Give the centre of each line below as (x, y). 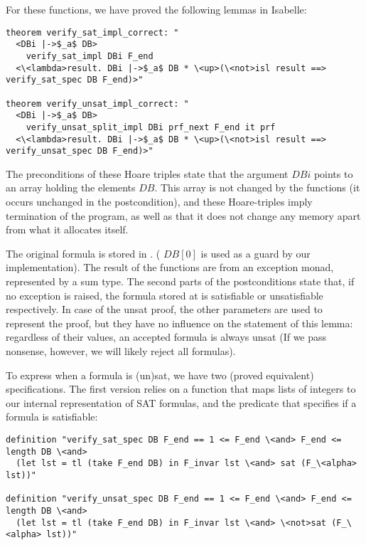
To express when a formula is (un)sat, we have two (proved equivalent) (160, 375)
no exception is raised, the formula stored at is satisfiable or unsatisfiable (165, 295)
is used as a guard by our (255, 253)
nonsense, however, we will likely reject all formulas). (121, 350)
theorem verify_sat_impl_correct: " (92, 32)
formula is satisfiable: (52, 417)
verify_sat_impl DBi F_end (90, 56)
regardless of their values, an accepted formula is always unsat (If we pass (166, 337)
